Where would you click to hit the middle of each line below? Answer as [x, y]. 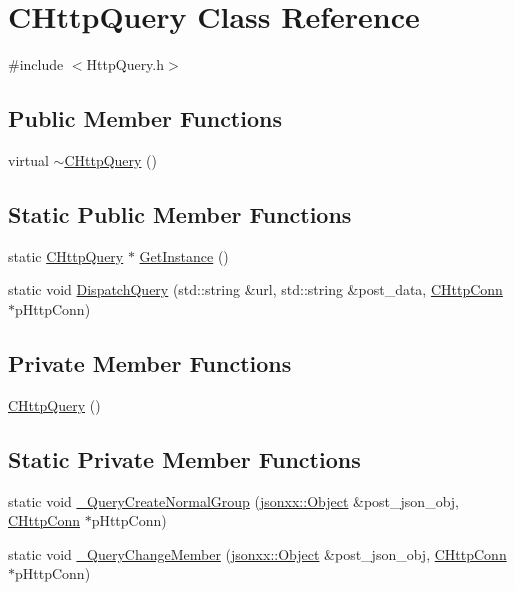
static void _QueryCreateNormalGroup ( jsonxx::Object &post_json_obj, [234, 500]
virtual [28, 159]
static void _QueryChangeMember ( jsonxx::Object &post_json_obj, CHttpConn [257, 553]
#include [36, 64]
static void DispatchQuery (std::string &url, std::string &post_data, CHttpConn [255, 289]
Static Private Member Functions [184, 458]
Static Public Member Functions [180, 213]
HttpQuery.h [125, 64]
